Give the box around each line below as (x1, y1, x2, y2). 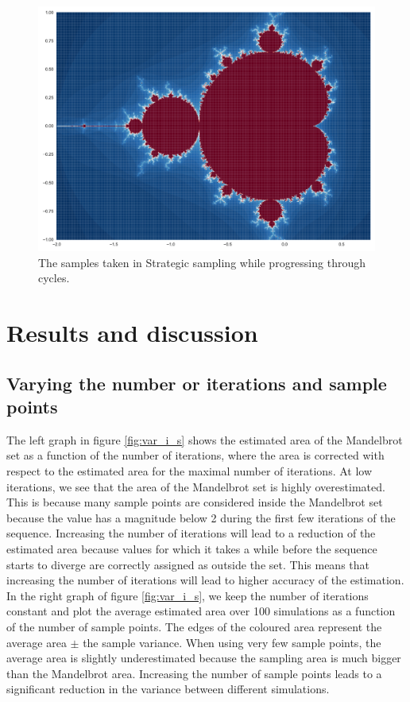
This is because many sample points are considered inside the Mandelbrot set (6, 494, 383, 510)
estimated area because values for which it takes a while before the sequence (6, 540, 377, 557)
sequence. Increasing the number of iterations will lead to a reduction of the (6, 525, 376, 541)
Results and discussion (6, 316, 258, 349)
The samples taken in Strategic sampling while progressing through (38, 254, 366, 270)
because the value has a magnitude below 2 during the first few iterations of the (6, 509, 396, 526)
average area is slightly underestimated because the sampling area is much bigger (6, 650, 401, 666)
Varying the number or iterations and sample (6, 370, 387, 395)
